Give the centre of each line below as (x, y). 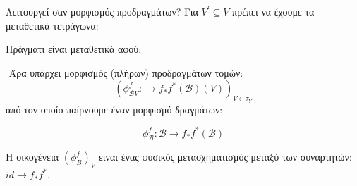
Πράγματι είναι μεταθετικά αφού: (74, 49)
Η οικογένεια (32, 157)
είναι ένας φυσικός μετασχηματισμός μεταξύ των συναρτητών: (225, 157)
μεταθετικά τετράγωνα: (52, 25)
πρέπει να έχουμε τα (273, 11)
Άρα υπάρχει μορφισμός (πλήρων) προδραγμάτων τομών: (126, 72)
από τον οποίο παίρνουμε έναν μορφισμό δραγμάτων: (114, 109)
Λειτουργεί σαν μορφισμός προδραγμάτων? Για (102, 11)
